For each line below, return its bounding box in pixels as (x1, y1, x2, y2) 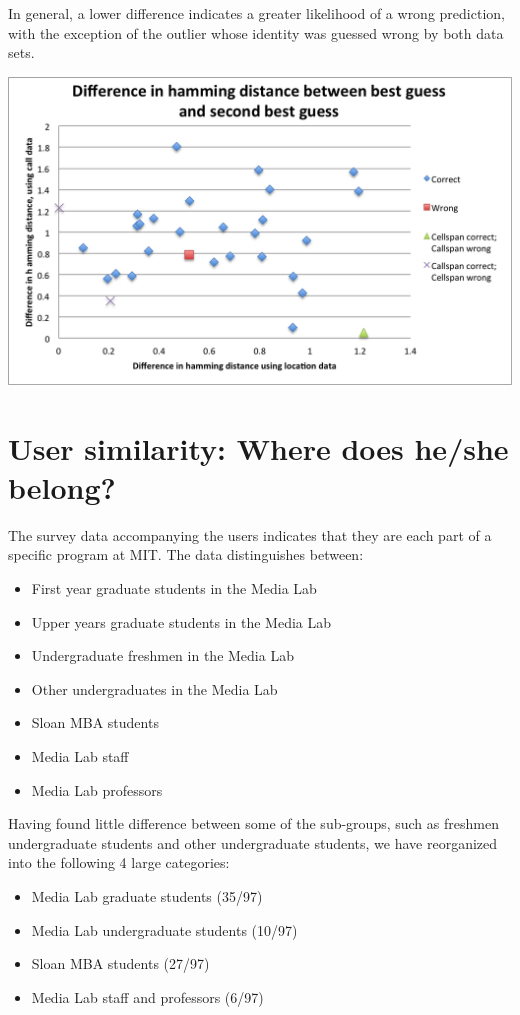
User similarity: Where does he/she (8, 427, 509, 468)
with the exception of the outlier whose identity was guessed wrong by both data (8, 22, 504, 43)
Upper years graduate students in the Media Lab (31, 611, 332, 632)
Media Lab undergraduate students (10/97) (31, 919, 298, 940)
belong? (8, 466, 116, 507)
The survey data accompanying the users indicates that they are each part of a (8, 524, 492, 545)
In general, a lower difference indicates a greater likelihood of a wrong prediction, (8, 3, 505, 23)
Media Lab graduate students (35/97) (31, 885, 263, 906)
